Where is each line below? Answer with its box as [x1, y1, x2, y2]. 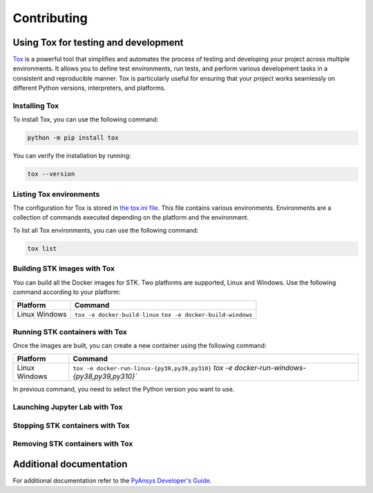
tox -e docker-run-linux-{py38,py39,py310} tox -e [73, 363, 233, 373]
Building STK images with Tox [12, 264, 115, 273]
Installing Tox [12, 101, 59, 110]
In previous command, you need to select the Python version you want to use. [12, 385, 235, 394]
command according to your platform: [12, 287, 121, 296]
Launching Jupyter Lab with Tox [12, 403, 123, 412]
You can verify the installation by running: [12, 152, 131, 160]
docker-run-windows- [234, 363, 307, 373]
